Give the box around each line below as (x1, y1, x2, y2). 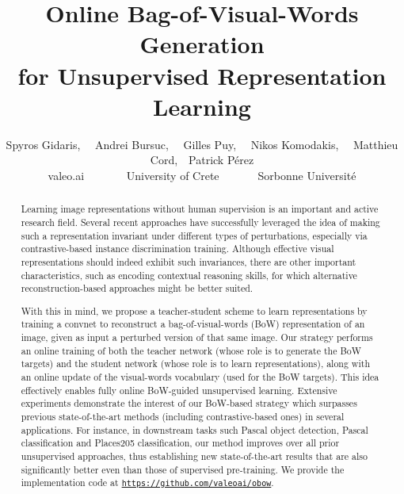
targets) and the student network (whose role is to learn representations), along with (21, 357, 370, 370)
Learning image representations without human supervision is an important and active (21, 202, 379, 216)
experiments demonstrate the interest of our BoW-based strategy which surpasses (21, 396, 357, 410)
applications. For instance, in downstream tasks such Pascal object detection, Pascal (21, 423, 368, 436)
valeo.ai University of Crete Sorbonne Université (48, 167, 356, 183)
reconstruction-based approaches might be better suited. (21, 281, 253, 295)
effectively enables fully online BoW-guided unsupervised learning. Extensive (21, 383, 337, 396)
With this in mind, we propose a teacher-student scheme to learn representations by (21, 304, 368, 317)
